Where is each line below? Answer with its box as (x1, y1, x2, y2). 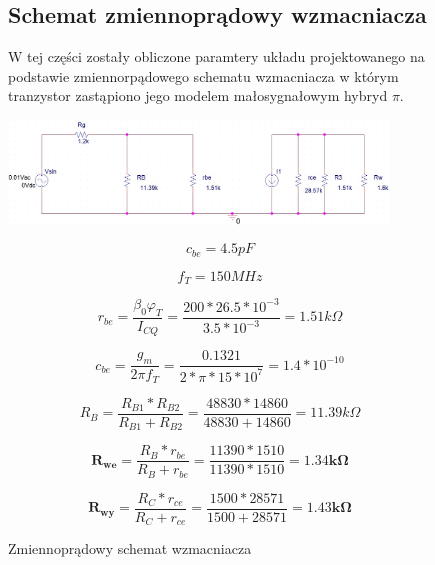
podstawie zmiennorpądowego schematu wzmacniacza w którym (8, 65, 399, 86)
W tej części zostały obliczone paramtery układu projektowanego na (8, 46, 425, 67)
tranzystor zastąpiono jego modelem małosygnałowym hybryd (8, 85, 388, 106)
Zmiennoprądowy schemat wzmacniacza (8, 538, 252, 559)
